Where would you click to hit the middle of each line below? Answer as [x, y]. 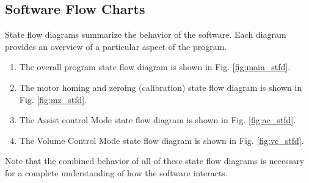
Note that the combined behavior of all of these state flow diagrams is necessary [155, 161]
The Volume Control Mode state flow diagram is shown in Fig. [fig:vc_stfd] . [162, 140]
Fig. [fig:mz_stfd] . [53, 99]
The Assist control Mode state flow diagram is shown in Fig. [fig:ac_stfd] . [158, 120]
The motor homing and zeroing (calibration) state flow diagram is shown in [161, 87]
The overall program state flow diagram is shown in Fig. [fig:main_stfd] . [155, 67]
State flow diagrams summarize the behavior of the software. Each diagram [146, 34]
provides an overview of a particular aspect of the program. [116, 46]
